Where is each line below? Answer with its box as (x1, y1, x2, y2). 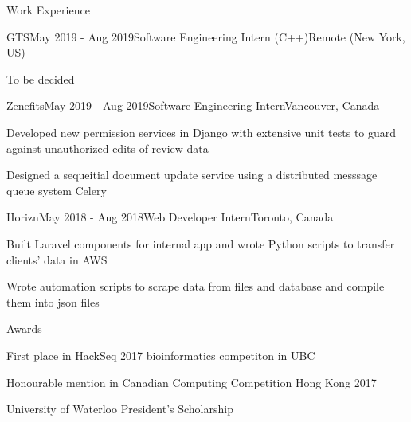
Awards (6, 320, 42, 337)
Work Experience (6, 2, 90, 18)
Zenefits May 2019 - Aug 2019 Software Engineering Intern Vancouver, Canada (6, 97, 380, 114)
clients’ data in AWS (6, 251, 108, 268)
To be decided (6, 70, 75, 87)
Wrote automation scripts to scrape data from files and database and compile (6, 278, 385, 295)
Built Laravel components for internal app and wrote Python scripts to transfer (6, 235, 395, 252)
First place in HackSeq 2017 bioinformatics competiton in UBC (6, 346, 315, 363)
